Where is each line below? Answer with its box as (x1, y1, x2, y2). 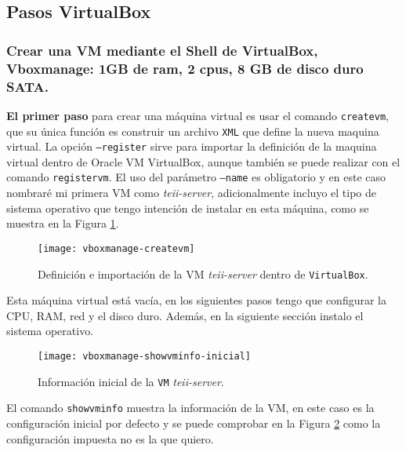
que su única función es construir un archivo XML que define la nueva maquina (6, 122, 379, 139)
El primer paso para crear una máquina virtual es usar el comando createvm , (6, 107, 389, 123)
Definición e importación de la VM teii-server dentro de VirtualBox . (38, 265, 368, 282)
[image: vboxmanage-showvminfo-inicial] (38, 350, 252, 362)
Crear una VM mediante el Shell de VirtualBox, (6, 40, 318, 60)
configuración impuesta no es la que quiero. (6, 430, 214, 447)
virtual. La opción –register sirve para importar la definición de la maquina (6, 138, 377, 155)
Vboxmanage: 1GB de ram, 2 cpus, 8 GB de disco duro (6, 58, 364, 78)
